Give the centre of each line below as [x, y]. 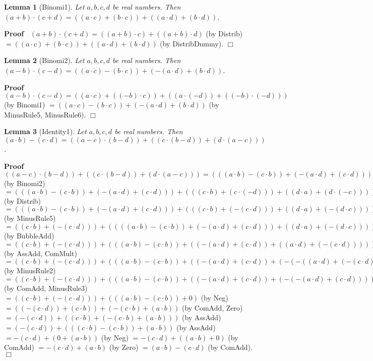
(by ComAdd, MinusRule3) [46, 288]
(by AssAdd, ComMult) [41, 253]
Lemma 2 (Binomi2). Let [44, 60]
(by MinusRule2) [30, 270]
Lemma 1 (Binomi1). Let [44, 7]
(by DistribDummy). [192, 43]
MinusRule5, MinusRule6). [45, 114]
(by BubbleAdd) [29, 235]
